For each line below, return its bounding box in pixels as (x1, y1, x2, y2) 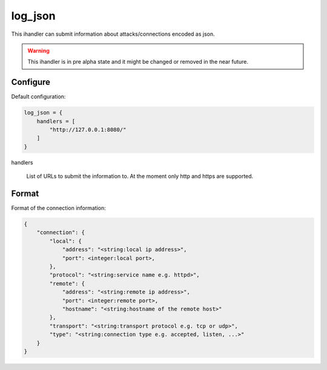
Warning (27, 47, 50, 54)
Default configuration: (11, 93, 66, 100)
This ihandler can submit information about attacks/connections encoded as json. (11, 30, 215, 38)
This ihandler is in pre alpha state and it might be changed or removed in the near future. (27, 58, 248, 66)
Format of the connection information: (11, 204, 106, 212)
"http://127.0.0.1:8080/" (49, 126, 127, 133)
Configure (11, 77, 51, 87)
